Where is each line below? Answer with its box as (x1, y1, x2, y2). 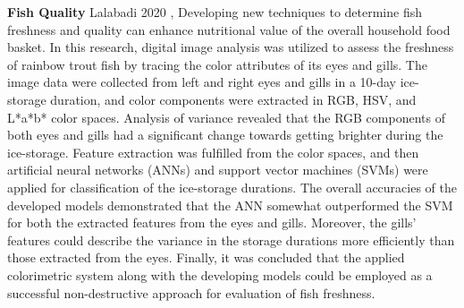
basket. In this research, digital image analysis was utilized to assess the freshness (7, 38, 454, 56)
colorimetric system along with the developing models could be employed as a (7, 265, 433, 284)
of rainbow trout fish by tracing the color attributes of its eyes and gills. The (7, 55, 427, 73)
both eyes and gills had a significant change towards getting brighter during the (7, 125, 443, 144)
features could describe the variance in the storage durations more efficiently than (7, 230, 455, 249)
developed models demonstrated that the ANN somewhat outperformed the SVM (7, 195, 453, 214)
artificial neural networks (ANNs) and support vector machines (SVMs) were (7, 160, 428, 179)
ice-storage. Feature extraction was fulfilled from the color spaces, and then (7, 142, 419, 161)
